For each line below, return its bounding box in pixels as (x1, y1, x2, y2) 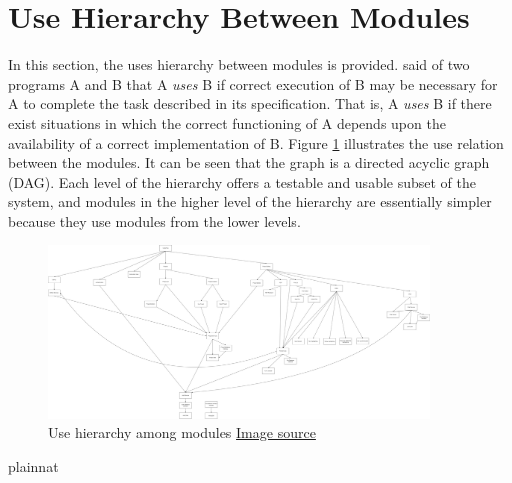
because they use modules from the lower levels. (8, 210, 301, 231)
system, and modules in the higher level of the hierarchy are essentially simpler (8, 191, 492, 212)
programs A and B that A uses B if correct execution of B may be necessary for (8, 73, 498, 94)
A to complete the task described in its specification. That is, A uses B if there (8, 93, 492, 114)
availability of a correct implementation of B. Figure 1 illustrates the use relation (8, 132, 504, 153)
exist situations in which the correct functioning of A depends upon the (8, 112, 446, 133)
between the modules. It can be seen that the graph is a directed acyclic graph (8, 152, 490, 173)
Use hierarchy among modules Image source (48, 422, 316, 443)
